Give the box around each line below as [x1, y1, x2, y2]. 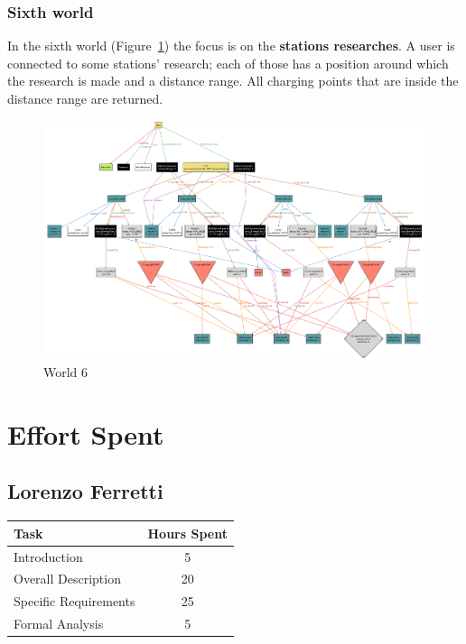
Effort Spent [7, 415, 164, 452]
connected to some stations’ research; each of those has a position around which [7, 53, 449, 72]
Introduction [14, 547, 83, 566]
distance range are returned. [7, 89, 163, 107]
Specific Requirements [14, 592, 135, 611]
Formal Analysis [14, 614, 104, 633]
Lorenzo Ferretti [7, 477, 163, 505]
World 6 [43, 363, 89, 382]
